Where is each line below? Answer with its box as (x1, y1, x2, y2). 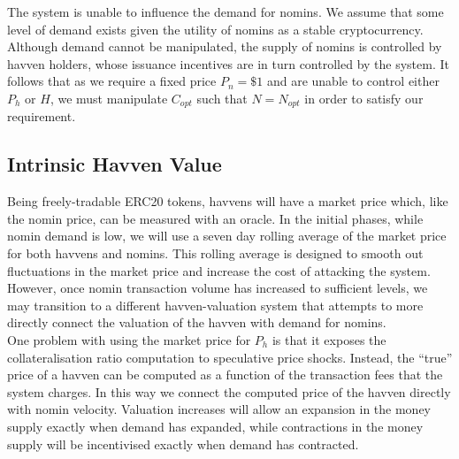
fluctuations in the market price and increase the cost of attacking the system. (7, 261, 431, 279)
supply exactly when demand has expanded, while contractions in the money (7, 417, 424, 435)
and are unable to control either (266, 72, 440, 90)
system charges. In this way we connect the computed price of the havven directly (7, 382, 451, 401)
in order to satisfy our (304, 88, 424, 107)
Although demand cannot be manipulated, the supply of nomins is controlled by (7, 37, 442, 56)
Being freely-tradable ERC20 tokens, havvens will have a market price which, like (7, 192, 448, 210)
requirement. (7, 107, 76, 126)
